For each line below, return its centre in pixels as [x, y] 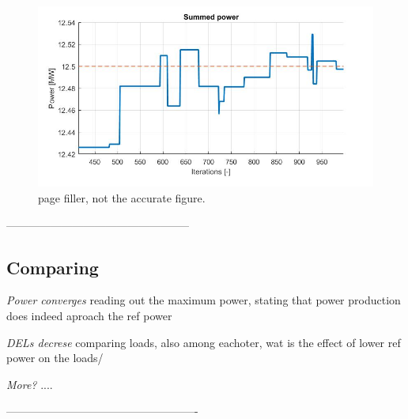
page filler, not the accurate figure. [122, 198]
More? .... [30, 384]
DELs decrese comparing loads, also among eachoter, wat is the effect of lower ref [204, 342]
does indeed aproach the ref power [89, 315]
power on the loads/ [55, 358]
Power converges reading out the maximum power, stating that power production [204, 300]
